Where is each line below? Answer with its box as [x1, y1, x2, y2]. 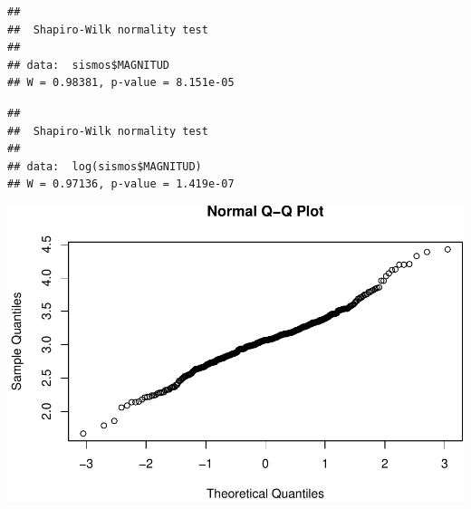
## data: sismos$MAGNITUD [7, 58, 169, 72]
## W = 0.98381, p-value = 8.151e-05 [7, 76, 235, 90]
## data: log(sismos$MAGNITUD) [7, 159, 202, 173]
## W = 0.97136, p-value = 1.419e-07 [7, 178, 235, 191]
